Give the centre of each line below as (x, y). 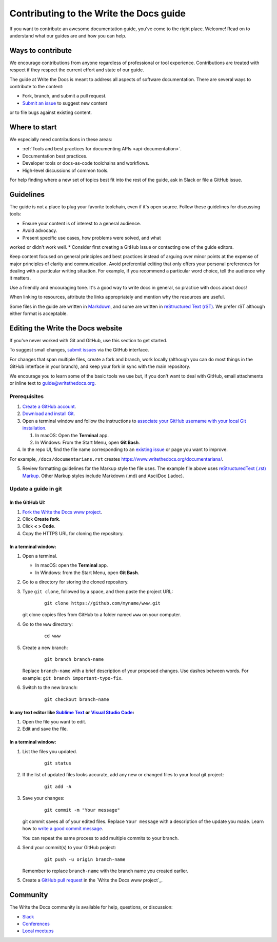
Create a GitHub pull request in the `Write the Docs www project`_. (92, 880)
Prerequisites (26, 396)
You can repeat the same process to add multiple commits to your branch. (101, 838)
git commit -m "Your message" (82, 810)
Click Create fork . (41, 519)
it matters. (20, 278)
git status (58, 763)
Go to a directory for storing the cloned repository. (76, 582)
